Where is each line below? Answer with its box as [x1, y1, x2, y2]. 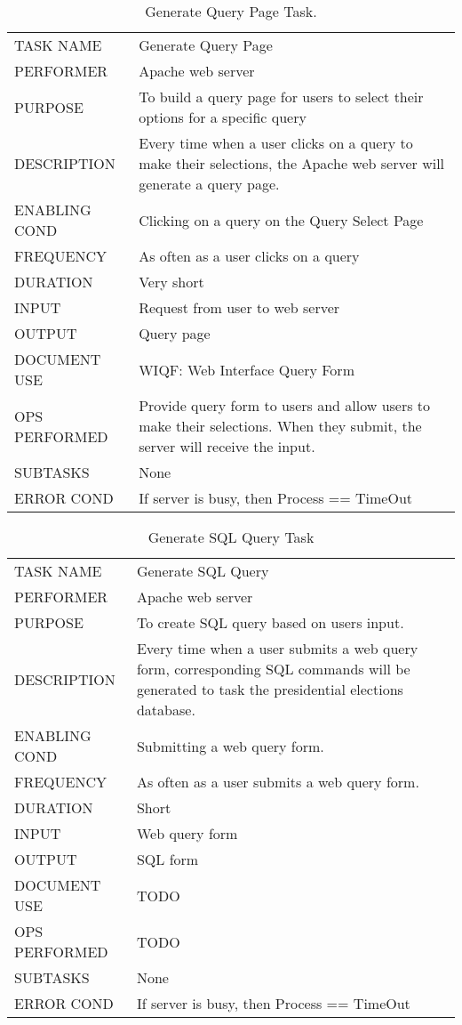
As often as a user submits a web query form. [136, 771, 419, 792]
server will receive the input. [139, 436, 315, 456]
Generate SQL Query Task [147, 527, 315, 547]
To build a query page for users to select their [139, 86, 424, 107]
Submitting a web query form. [136, 735, 324, 756]
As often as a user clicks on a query [139, 246, 360, 266]
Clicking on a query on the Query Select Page [139, 209, 424, 230]
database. [136, 699, 195, 720]
